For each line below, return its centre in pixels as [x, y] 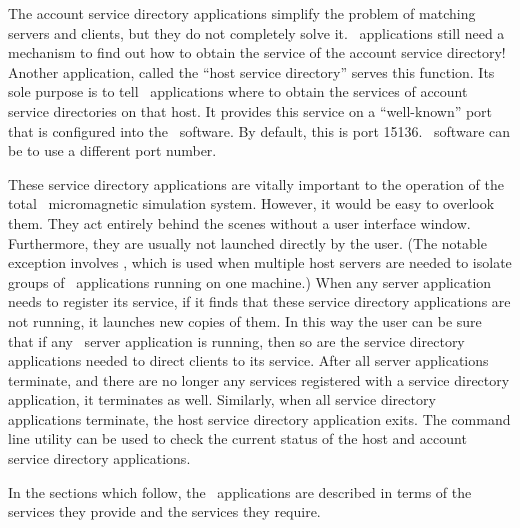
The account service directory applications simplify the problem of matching [242, 13]
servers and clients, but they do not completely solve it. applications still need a [256, 32]
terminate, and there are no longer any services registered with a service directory [259, 379]
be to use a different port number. [112, 150]
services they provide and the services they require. [164, 511]
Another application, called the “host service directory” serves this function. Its [251, 71]
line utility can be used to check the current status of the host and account [237, 438]
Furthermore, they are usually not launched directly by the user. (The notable [247, 242]
